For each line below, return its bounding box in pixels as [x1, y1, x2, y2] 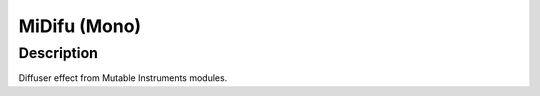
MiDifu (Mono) [18, 15, 142, 37]
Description [18, 44, 99, 62]
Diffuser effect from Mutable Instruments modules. [18, 72, 228, 84]
